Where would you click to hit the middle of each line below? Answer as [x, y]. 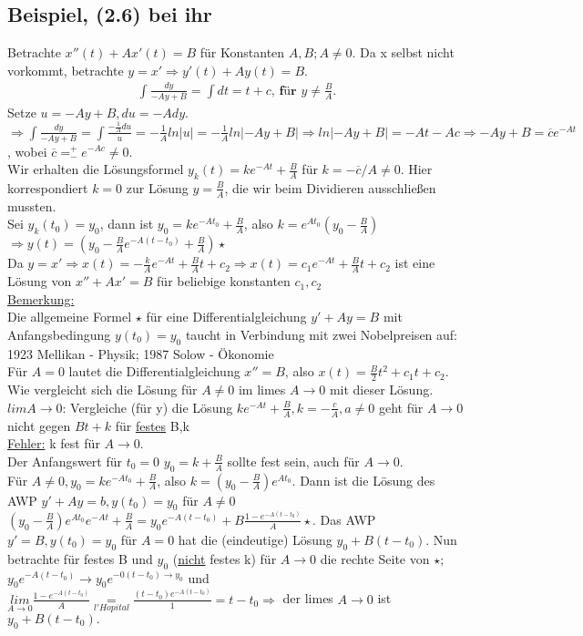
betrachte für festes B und [80, 558]
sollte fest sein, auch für [293, 461]
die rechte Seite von [375, 558]
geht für [401, 407]
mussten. [32, 205]
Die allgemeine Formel [70, 317]
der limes [308, 598]
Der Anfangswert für [65, 461]
